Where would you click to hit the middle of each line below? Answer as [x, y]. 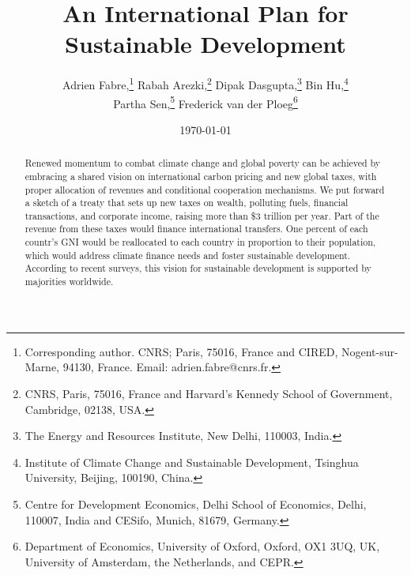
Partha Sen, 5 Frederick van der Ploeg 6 [205, 102]
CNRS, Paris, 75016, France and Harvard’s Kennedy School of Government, [209, 393]
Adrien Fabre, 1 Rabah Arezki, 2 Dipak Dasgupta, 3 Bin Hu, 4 [205, 83]
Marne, [42, 367]
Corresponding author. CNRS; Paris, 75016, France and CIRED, [181, 351]
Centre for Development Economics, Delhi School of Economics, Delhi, [196, 504]
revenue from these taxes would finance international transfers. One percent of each [196, 229]
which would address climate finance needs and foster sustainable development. [188, 255]
